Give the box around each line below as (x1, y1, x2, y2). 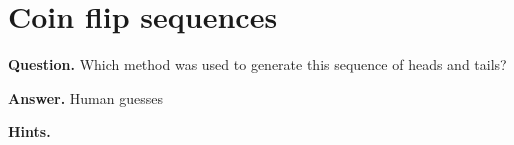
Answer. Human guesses (8, 87, 163, 108)
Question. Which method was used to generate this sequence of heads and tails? (8, 54, 507, 75)
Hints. (8, 121, 51, 142)
